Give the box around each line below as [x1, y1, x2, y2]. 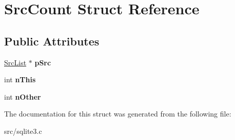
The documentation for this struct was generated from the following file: [4, 108, 231, 119]
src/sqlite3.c [4, 125, 42, 136]
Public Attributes [4, 33, 100, 49]
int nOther [4, 91, 41, 102]
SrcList [4, 57, 27, 67]
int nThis [4, 74, 36, 85]
